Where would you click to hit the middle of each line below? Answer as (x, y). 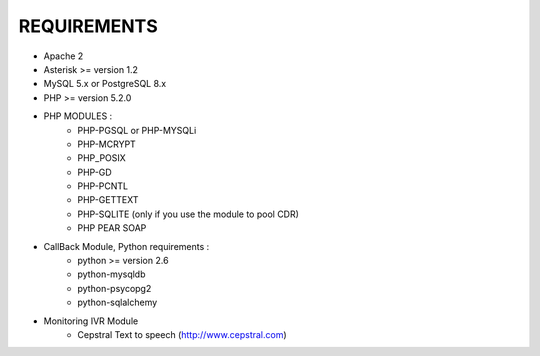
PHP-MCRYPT (107, 144)
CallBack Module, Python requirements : (126, 246)
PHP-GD (94, 172)
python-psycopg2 (114, 288)
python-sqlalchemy (117, 302)
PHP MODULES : (78, 116)
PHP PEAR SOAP (112, 228)
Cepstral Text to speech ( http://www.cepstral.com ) (182, 334)
